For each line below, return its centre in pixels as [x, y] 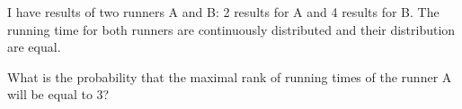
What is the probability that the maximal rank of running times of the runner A [230, 76]
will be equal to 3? [58, 94]
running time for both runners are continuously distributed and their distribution [231, 29]
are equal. [34, 47]
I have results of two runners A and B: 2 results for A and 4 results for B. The [223, 12]
